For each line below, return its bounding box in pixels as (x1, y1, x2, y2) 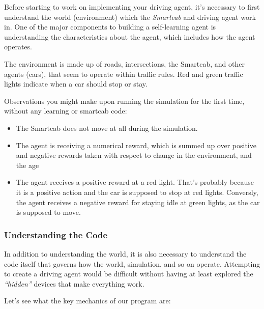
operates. (4, 41, 32, 52)
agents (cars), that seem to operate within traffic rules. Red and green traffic (4, 68, 243, 79)
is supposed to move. (16, 207, 81, 217)
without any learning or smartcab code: (4, 105, 127, 116)
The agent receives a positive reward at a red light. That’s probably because (16, 177, 254, 187)
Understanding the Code (4, 228, 108, 241)
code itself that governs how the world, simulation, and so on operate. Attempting (4, 258, 260, 269)
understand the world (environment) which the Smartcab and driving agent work (4, 11, 256, 22)
